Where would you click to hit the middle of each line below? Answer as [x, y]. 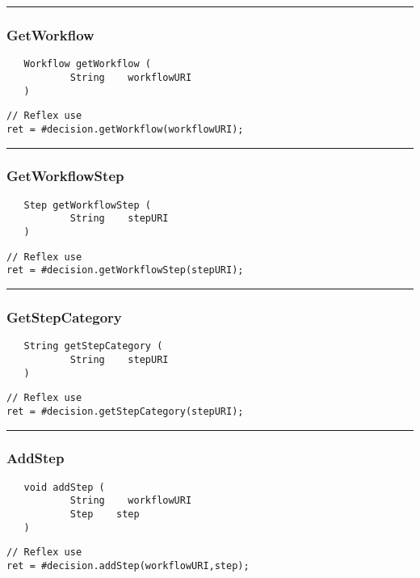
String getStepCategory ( [93, 346]
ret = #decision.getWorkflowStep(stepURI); [125, 270]
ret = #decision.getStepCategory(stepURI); [125, 411]
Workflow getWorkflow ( [87, 64]
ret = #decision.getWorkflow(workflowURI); [125, 129]
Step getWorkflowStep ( [87, 205]
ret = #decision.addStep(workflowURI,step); [128, 566]
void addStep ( [64, 487]
